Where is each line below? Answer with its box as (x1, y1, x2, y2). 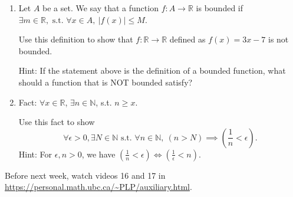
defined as (169, 33, 206, 45)
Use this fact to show (18, 116, 95, 128)
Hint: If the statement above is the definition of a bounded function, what (18, 64, 286, 77)
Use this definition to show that (18, 33, 133, 45)
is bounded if (196, 2, 243, 14)
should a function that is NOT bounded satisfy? (18, 75, 193, 88)
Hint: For (18, 147, 52, 160)
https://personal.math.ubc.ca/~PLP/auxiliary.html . (5, 180, 192, 193)
